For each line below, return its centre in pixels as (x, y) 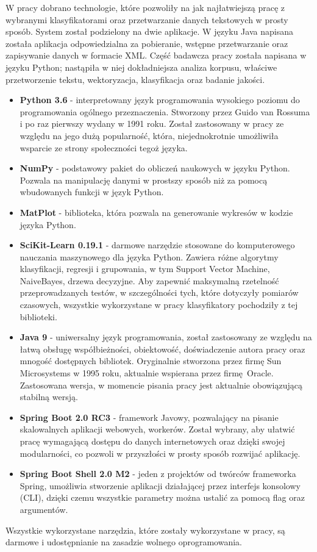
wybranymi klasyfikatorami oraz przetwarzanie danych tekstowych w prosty (147, 19)
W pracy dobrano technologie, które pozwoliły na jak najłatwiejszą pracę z (145, 7)
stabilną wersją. (49, 397)
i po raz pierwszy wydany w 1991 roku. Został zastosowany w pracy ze (152, 124)
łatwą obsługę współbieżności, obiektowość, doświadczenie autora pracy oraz (162, 349)
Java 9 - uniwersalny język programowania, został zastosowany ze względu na (166, 337)
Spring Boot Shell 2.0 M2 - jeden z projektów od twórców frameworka (158, 474)
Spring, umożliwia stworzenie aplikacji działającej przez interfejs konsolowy (160, 485)
